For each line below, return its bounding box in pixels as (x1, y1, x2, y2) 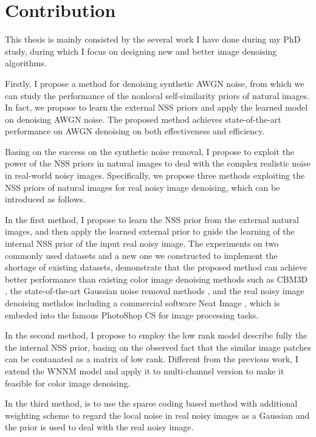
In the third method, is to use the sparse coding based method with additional (5, 397, 298, 410)
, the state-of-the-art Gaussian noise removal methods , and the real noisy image (5, 284, 304, 297)
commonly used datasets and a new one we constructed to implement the (5, 249, 278, 261)
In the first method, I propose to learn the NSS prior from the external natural (5, 213, 299, 225)
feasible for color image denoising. (5, 376, 131, 389)
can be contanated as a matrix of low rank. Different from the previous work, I (5, 353, 298, 365)
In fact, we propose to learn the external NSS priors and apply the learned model (5, 101, 308, 114)
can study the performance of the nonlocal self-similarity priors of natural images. (5, 89, 310, 102)
